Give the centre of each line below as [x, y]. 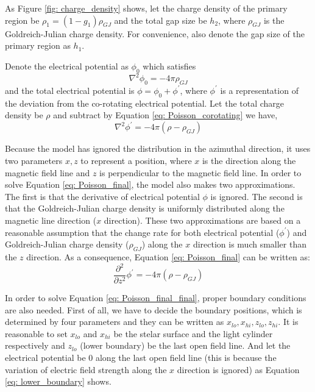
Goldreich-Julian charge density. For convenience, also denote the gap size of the [155, 33]
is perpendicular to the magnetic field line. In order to [200, 172]
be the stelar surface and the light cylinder [193, 333]
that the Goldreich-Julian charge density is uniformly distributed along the [145, 208]
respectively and [35, 345]
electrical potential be [45, 358]
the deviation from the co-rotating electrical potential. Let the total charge [145, 103]
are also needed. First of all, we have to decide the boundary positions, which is [154, 309]
